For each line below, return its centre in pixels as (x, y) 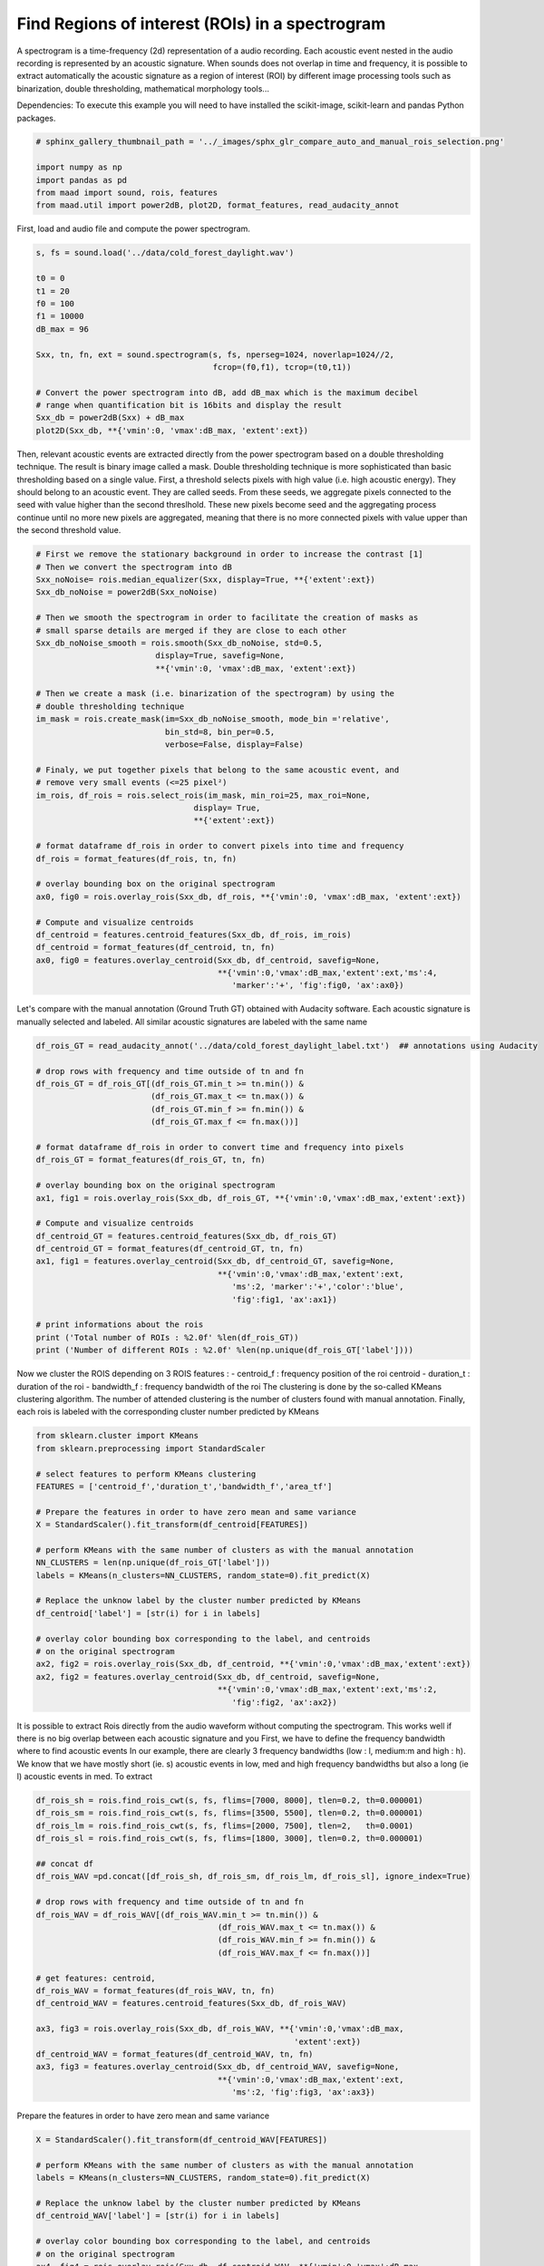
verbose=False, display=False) (234, 745)
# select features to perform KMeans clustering (146, 1474)
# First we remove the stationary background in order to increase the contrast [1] (229, 554)
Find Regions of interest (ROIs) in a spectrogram (201, 24)
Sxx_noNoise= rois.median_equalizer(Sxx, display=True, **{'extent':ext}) (206, 579)
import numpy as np (79, 167)
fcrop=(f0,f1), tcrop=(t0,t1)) (282, 367)
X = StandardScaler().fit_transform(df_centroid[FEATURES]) (172, 1525)
